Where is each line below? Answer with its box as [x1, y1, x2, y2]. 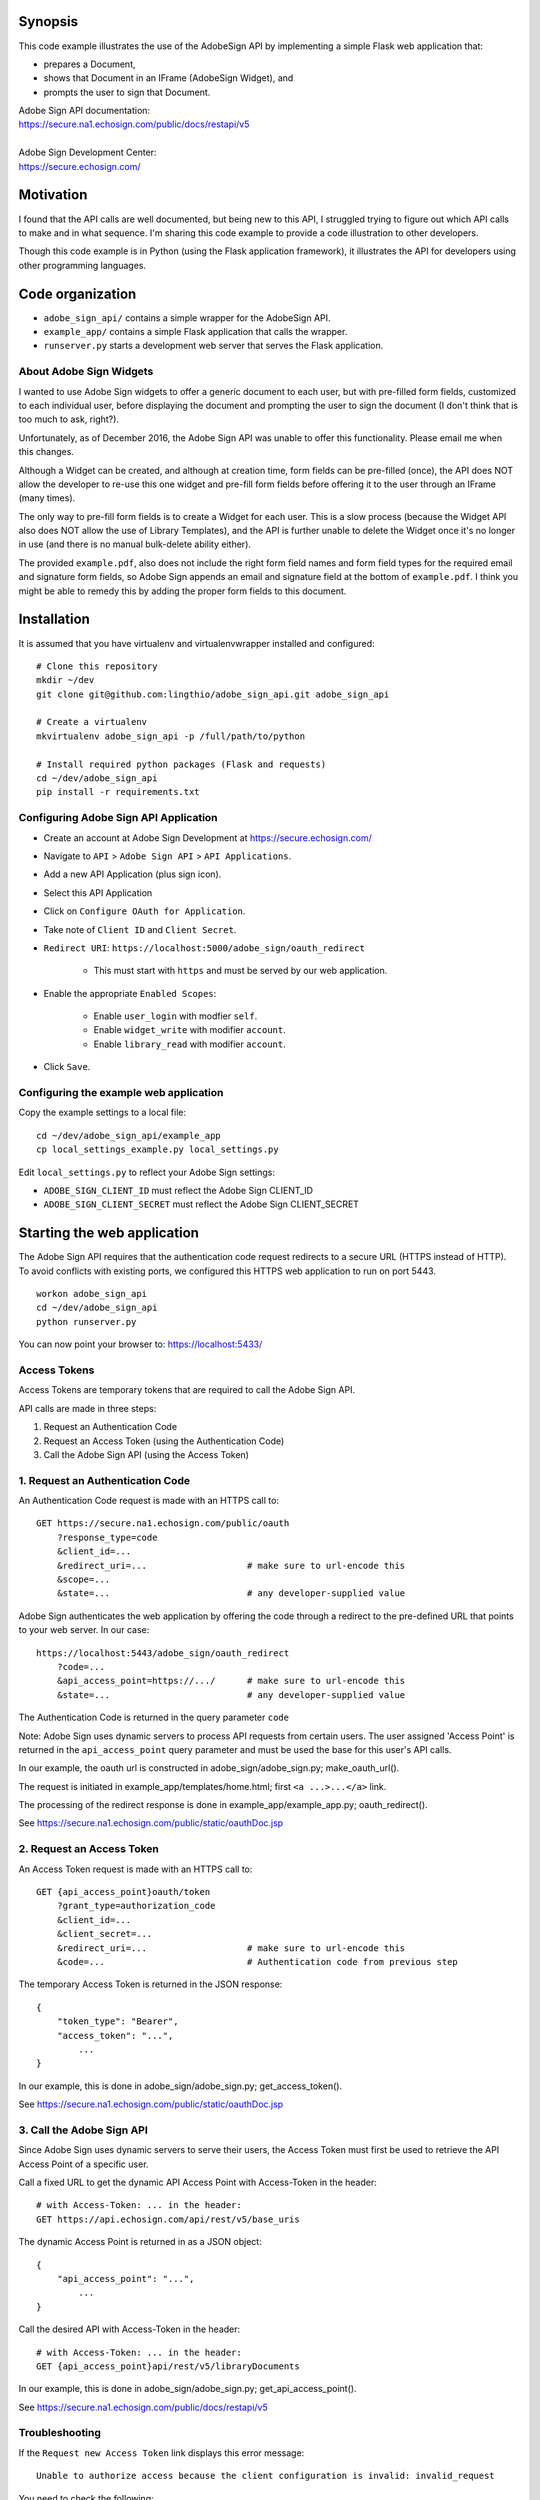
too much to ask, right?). [18, 413, 120, 425]
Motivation [18, 186, 88, 204]
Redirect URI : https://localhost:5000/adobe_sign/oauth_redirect [43, 941, 365, 954]
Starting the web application [18, 1225, 200, 1242]
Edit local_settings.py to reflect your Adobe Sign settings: [18, 1166, 275, 1178]
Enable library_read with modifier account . [93, 1038, 286, 1050]
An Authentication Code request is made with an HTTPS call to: [18, 1495, 280, 1507]
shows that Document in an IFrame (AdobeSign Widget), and [43, 72, 294, 84]
